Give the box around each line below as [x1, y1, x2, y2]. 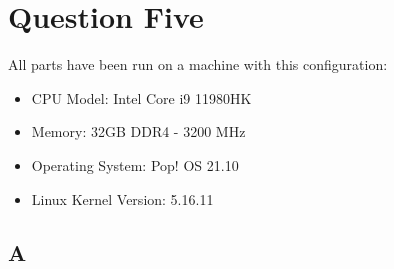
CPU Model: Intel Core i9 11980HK [31, 87, 252, 108]
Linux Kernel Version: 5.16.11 [31, 188, 214, 209]
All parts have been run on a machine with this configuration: [8, 54, 388, 75]
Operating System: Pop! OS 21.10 [31, 154, 239, 175]
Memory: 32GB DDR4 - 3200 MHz [31, 121, 246, 142]
